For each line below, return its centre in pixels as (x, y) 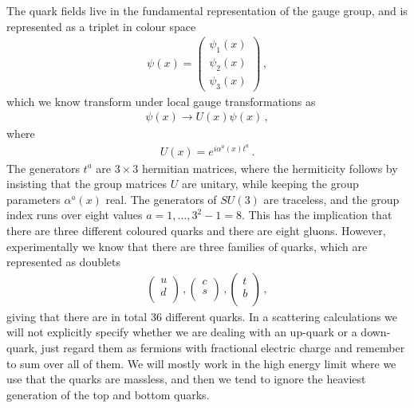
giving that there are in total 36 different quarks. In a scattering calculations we (202, 316)
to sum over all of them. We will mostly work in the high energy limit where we (201, 363)
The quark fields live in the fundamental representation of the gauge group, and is (207, 10)
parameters (34, 199)
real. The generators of (161, 199)
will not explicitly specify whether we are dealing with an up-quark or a (182, 332)
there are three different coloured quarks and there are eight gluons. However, (196, 231)
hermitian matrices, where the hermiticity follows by (270, 168)
